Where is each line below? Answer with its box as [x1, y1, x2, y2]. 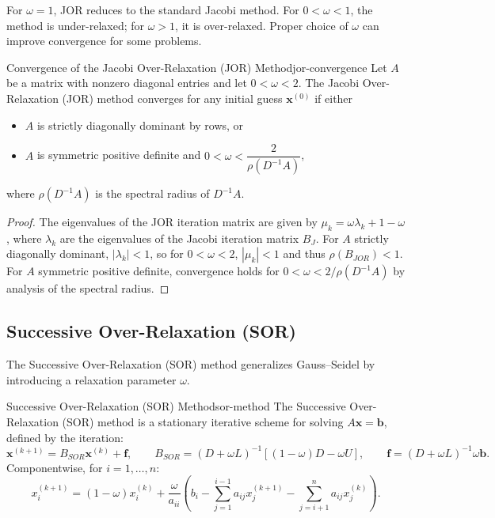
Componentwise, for [6, 459, 103, 475]
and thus [283, 245, 326, 262]
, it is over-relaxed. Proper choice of [175, 17, 348, 33]
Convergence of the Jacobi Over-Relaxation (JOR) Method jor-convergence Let [6, 59, 387, 75]
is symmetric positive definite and [36, 146, 201, 163]
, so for [150, 245, 184, 262]
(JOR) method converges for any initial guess [62, 89, 283, 106]
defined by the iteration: [6, 429, 124, 445]
